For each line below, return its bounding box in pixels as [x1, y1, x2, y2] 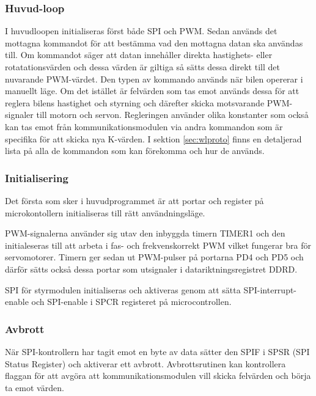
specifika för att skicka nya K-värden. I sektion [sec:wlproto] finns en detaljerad [5, 132, 302, 145]
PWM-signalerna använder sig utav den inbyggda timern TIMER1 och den [5, 227, 285, 240]
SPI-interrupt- [243, 283, 297, 296]
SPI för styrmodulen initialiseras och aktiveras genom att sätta [5, 283, 241, 296]
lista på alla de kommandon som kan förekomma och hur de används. [5, 144, 265, 157]
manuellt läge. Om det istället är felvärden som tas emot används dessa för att [5, 84, 299, 97]
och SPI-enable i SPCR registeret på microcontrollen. [31, 295, 232, 308]
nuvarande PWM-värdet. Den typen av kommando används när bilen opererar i [5, 72, 303, 85]
